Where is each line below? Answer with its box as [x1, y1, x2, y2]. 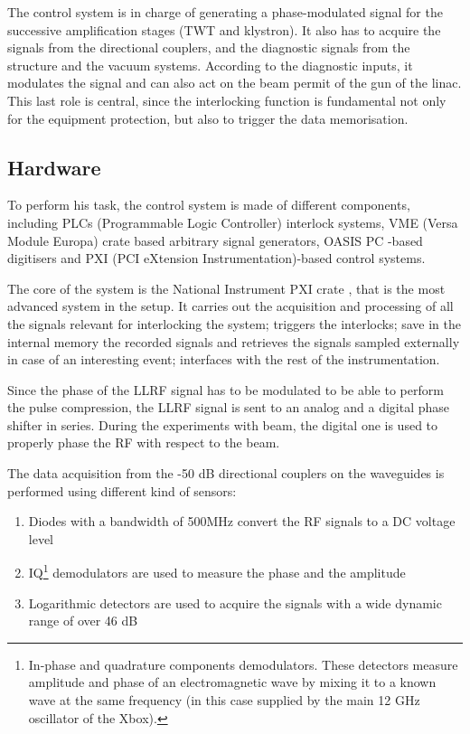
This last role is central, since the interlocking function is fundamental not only [7, 90, 446, 109]
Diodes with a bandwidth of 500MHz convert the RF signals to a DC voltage [28, 512, 456, 531]
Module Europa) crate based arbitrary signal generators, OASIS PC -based [7, 231, 423, 249]
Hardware [7, 153, 101, 181]
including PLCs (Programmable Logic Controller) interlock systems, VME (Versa [7, 212, 458, 231]
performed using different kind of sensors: [7, 481, 237, 500]
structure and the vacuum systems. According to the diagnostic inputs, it [7, 55, 413, 74]
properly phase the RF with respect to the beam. [7, 433, 280, 452]
